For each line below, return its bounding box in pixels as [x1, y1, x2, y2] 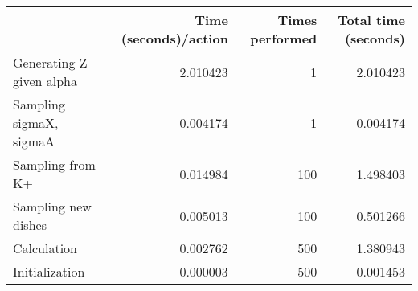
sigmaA [13, 132, 55, 150]
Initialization [13, 262, 85, 281]
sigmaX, [13, 113, 59, 132]
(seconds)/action [121, 29, 228, 47]
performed [250, 29, 318, 47]
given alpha [13, 72, 78, 90]
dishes [13, 215, 47, 234]
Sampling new [13, 197, 92, 215]
